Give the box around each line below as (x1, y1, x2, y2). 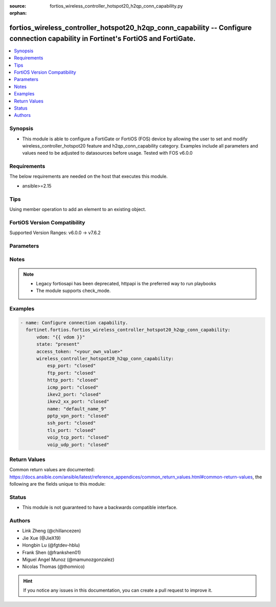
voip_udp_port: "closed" (47, 442, 109, 448)
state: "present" (36, 341, 80, 347)
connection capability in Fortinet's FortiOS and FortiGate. (9, 34, 196, 43)
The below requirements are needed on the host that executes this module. (9, 173, 168, 179)
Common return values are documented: (9, 467, 95, 473)
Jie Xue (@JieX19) (22, 535, 61, 541)
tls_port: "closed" (47, 427, 96, 433)
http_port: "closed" (47, 377, 99, 383)
